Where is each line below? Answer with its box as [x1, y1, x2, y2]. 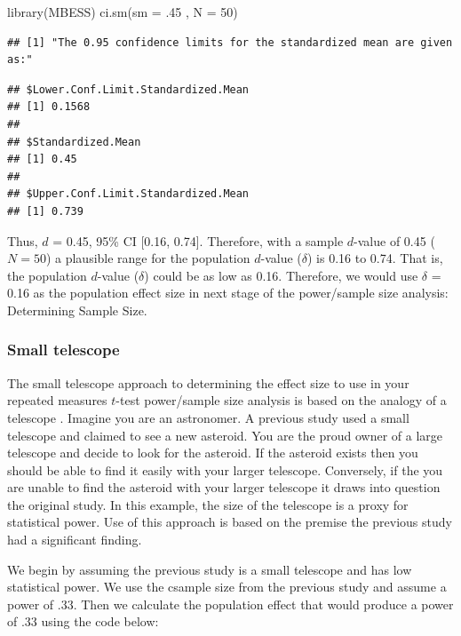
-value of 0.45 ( [354, 231, 435, 250]
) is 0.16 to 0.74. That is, [307, 249, 443, 267]
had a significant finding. [7, 530, 142, 549]
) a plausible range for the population [45, 249, 250, 267]
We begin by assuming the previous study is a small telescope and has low [7, 560, 412, 578]
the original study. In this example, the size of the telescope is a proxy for [7, 495, 409, 513]
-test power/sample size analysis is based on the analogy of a [115, 391, 447, 409]
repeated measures [7, 391, 107, 409]
